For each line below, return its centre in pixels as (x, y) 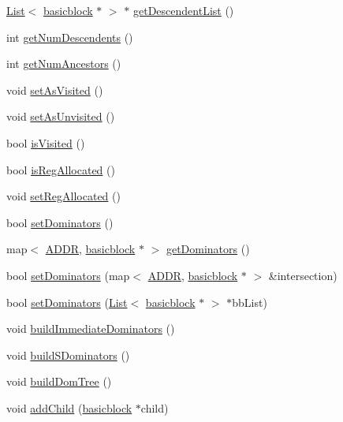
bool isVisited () (46, 142)
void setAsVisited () (55, 90)
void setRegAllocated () (63, 196)
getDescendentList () (183, 10)
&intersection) (303, 275)
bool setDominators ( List (67, 302)
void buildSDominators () (68, 355)
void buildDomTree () (59, 381)
